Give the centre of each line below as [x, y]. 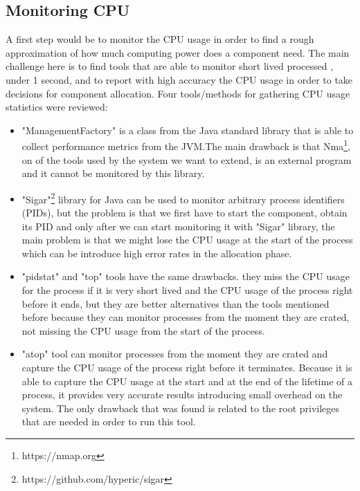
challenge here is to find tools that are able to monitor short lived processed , [170, 66]
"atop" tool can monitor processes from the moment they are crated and [175, 354]
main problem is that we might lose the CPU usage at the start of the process [187, 240]
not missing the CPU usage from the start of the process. [143, 330]
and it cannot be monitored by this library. [113, 173]
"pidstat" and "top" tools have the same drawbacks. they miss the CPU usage [186, 276]
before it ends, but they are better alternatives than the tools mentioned [175, 303]
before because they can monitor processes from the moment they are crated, [186, 317]
